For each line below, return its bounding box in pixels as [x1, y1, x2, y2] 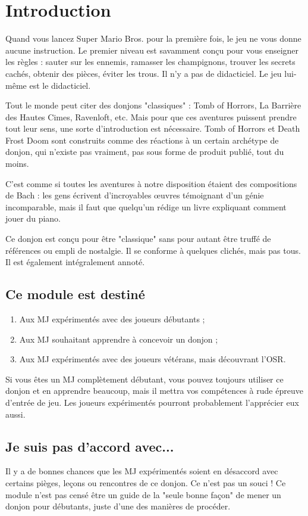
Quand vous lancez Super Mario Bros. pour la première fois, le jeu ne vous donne [5, 32, 301, 45]
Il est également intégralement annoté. [5, 256, 145, 268]
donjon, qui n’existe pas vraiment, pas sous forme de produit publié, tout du [5, 145, 284, 158]
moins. [5, 157, 29, 170]
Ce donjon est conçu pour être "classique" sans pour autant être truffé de [5, 232, 271, 245]
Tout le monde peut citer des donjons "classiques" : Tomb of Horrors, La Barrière [5, 99, 301, 111]
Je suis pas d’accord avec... [5, 437, 174, 455]
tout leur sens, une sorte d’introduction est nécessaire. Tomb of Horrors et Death [5, 122, 300, 135]
